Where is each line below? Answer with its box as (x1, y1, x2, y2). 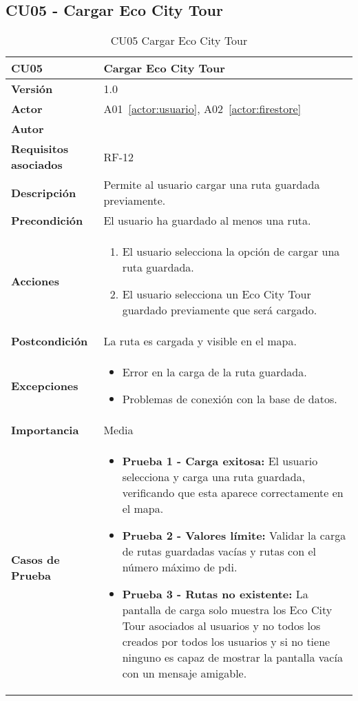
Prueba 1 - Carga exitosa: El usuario (122, 453, 318, 469)
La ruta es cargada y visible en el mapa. (103, 333, 297, 349)
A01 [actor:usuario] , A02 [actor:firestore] (103, 101, 302, 117)
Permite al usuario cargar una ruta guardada (103, 176, 320, 193)
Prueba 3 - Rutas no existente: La (122, 586, 308, 602)
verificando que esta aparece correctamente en (122, 485, 344, 501)
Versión (11, 81, 53, 97)
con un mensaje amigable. (122, 665, 247, 682)
